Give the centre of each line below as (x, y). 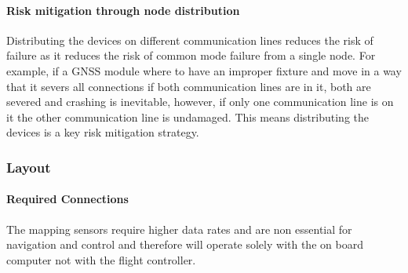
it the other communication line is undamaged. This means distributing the (188, 116)
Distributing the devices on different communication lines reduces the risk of (190, 40)
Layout (29, 167)
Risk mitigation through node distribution (123, 10)
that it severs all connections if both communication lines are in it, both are (189, 86)
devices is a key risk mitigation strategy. (103, 132)
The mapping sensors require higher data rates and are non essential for (179, 229)
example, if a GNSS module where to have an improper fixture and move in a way (204, 70)
